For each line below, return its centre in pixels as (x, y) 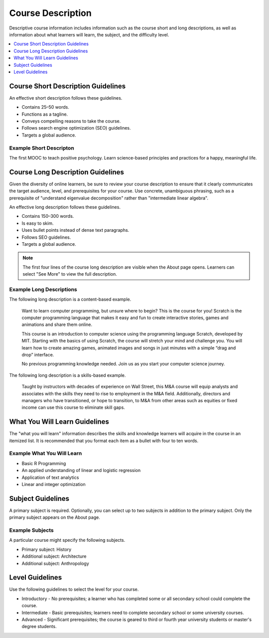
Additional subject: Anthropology (55, 563)
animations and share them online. (57, 324)
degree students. (39, 627)
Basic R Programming (44, 463)
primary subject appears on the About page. (55, 517)
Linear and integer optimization (54, 484)
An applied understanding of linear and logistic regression (81, 471)
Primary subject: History (47, 549)
